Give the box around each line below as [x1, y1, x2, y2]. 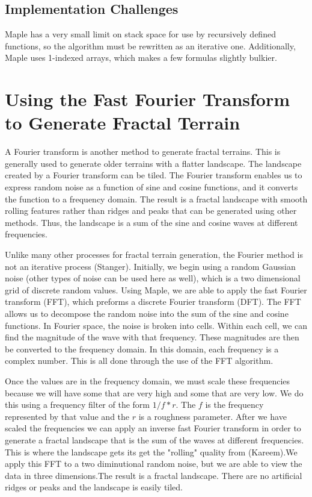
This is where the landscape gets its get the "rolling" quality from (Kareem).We [5, 445, 298, 458]
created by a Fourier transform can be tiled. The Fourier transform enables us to [5, 169, 302, 181]
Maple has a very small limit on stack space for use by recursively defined [5, 28, 276, 40]
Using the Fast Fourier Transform [5, 87, 290, 111]
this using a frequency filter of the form [5, 398, 150, 411]
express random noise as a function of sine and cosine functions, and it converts [5, 181, 298, 193]
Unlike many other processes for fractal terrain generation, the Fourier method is [5, 248, 303, 261]
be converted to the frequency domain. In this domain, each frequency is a [5, 342, 279, 355]
